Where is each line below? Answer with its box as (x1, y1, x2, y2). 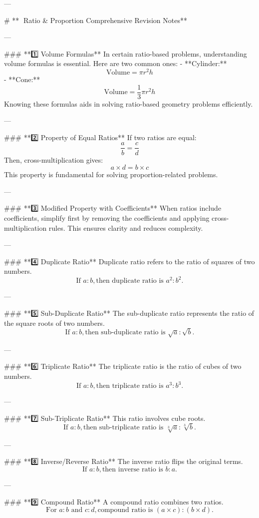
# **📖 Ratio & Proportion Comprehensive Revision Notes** (4, 15, 187, 25)
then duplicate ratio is (96, 277, 164, 285)
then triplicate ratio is (96, 382, 164, 389)
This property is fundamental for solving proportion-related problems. (4, 169, 218, 180)
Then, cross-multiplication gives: (4, 154, 103, 165)
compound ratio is (97, 506, 153, 514)
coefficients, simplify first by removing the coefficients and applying (4, 212, 210, 223)
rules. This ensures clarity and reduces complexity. (48, 222, 203, 233)
